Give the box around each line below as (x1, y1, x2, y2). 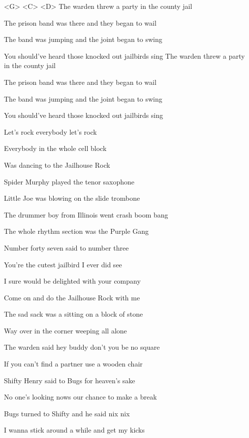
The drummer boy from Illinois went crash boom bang (4, 209, 168, 219)
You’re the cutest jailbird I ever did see (4, 259, 122, 269)
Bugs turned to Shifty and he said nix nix (4, 408, 130, 418)
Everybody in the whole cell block (4, 143, 107, 153)
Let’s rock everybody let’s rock (4, 126, 97, 137)
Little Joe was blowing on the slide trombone (4, 193, 140, 203)
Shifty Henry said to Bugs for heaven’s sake (4, 375, 135, 385)
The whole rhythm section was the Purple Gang (4, 226, 149, 236)
